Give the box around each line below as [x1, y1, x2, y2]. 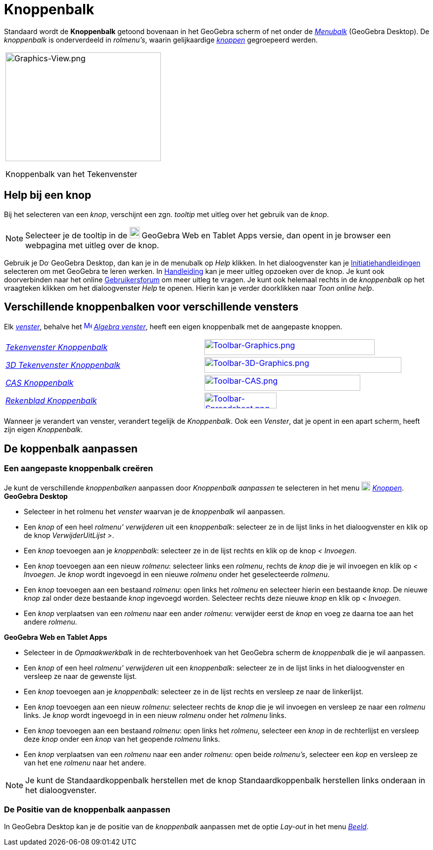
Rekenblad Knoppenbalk [5, 396, 97, 406]
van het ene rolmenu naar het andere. [24, 758, 146, 767]
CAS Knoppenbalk [5, 378, 74, 388]
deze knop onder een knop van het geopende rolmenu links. [24, 734, 220, 743]
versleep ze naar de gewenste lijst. [24, 671, 137, 680]
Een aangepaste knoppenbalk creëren [4, 463, 153, 474]
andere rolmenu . [24, 617, 77, 626]
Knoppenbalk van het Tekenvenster [5, 169, 138, 179]
